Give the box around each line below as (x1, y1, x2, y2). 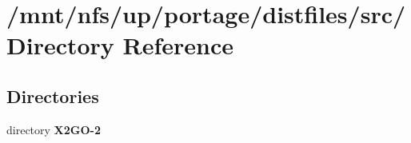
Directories (6, 83, 99, 108)
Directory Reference (6, 29, 234, 62)
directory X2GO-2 (6, 121, 101, 137)
